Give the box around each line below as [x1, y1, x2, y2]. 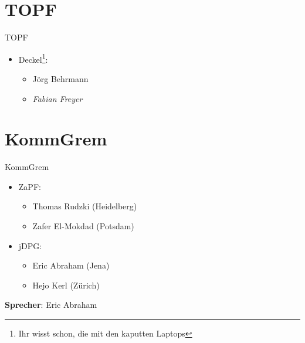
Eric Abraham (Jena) [32, 259, 110, 271]
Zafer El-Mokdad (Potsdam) [32, 220, 134, 232]
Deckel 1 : [18, 51, 48, 65]
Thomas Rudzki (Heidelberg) [32, 200, 137, 212]
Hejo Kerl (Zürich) [32, 279, 100, 291]
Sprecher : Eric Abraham [5, 298, 97, 311]
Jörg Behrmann [32, 72, 89, 84]
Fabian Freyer [32, 92, 83, 104]
